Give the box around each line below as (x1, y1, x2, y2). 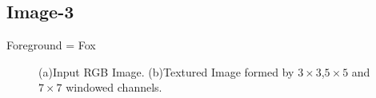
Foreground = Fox (6, 37, 96, 53)
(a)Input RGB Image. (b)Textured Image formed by (38, 63, 294, 80)
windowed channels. (66, 79, 162, 96)
